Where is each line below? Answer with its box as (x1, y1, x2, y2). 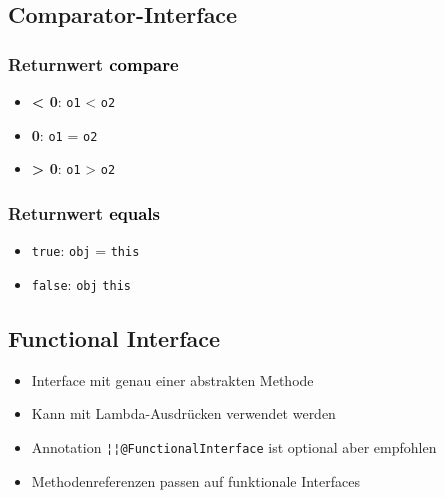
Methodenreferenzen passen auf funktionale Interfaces (31, 470, 360, 491)
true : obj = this (31, 240, 140, 261)
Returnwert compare (8, 51, 179, 76)
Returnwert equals (8, 200, 161, 225)
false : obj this (31, 273, 131, 294)
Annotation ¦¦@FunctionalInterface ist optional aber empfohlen (31, 436, 437, 457)
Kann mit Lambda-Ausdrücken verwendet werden (31, 403, 336, 424)
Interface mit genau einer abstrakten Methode (31, 369, 314, 390)
